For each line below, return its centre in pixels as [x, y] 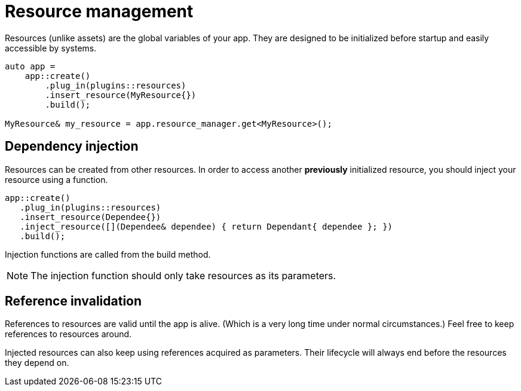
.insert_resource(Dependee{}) [91, 217]
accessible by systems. [51, 48]
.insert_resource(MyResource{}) [121, 95]
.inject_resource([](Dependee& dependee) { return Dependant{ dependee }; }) [206, 226]
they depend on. [37, 363]
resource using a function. [56, 179]
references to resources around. [68, 334]
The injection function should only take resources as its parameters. [183, 275]
